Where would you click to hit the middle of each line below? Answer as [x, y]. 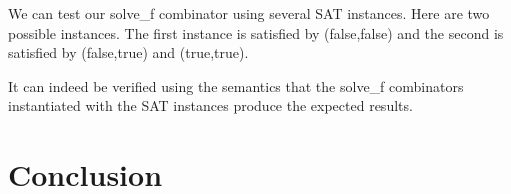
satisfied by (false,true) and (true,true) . [128, 52]
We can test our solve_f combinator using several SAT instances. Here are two [249, 13]
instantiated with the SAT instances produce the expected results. [210, 105]
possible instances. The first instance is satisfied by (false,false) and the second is [256, 32]
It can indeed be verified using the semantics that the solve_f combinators [236, 85]
